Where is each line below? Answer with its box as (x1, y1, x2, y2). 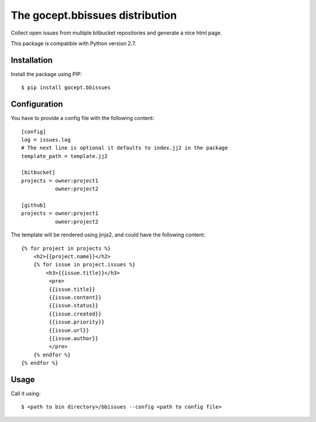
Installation (11, 55, 53, 65)
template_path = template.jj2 (21, 153, 108, 159)
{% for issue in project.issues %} (33, 261, 136, 268)
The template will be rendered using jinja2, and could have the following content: (11, 231, 206, 238)
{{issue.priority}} (49, 319, 105, 325)
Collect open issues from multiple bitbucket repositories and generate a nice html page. (11, 29, 222, 36)
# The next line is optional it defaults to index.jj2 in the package (21, 145, 228, 152)
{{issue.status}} (49, 302, 99, 309)
